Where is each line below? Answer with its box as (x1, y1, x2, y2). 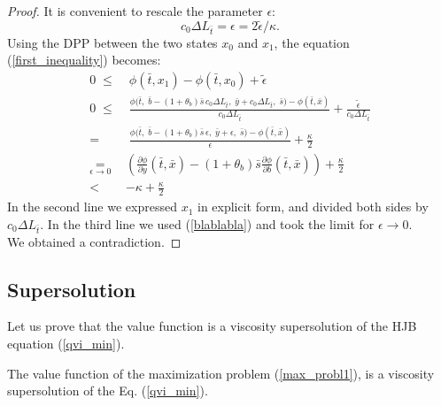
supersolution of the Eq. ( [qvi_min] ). (7, 381, 208, 400)
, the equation (274, 33, 350, 51)
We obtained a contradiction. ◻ (7, 232, 182, 250)
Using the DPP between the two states (7, 33, 218, 51)
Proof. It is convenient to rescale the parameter (7, 2, 263, 19)
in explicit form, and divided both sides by (197, 197, 429, 216)
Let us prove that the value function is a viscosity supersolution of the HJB (7, 317, 417, 335)
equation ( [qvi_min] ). (7, 334, 125, 352)
